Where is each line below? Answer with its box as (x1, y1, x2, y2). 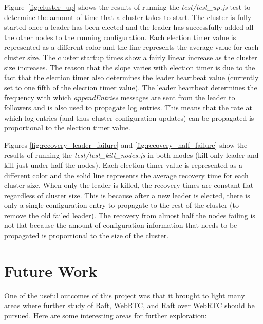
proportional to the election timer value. (4, 122, 130, 133)
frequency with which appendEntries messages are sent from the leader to (4, 92, 235, 103)
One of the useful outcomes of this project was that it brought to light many (4, 290, 245, 300)
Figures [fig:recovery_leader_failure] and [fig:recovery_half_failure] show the (4, 139, 248, 150)
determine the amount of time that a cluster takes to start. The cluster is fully (4, 11, 252, 22)
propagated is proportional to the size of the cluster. (4, 230, 169, 241)
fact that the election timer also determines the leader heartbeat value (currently (4, 72, 259, 83)
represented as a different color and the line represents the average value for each (4, 42, 259, 52)
